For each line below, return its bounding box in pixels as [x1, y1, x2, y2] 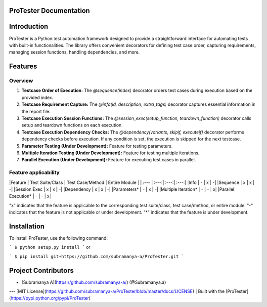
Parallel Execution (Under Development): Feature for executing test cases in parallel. [21, 157, 196, 163]
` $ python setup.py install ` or [9, 244, 91, 250]
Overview [9, 77, 33, 84]
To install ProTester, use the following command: [9, 235, 108, 241]
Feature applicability [9, 169, 60, 176]
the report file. [21, 108, 51, 114]
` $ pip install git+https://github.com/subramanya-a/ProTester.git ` [9, 254, 184, 259]
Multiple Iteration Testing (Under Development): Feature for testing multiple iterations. [21, 150, 200, 156]
